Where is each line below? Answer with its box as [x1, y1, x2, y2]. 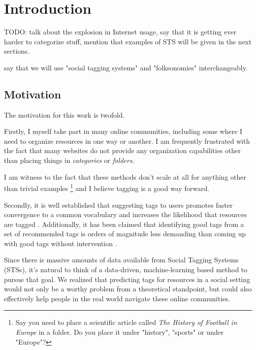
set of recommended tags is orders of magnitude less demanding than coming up [4, 228, 246, 239]
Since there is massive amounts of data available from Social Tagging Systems [4, 255, 239, 265]
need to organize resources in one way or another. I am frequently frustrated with [4, 135, 250, 146]
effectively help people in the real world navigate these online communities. [4, 293, 230, 303]
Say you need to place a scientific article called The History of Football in [15, 317, 237, 327]
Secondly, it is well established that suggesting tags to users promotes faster [4, 199, 233, 210]
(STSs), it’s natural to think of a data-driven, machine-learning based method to [4, 264, 248, 275]
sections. [4, 46, 30, 56]
